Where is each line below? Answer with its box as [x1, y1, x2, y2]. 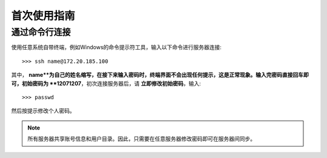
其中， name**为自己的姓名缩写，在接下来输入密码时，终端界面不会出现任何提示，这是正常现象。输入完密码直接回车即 [11, 71, 309, 79]
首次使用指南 [11, 9, 76, 22]
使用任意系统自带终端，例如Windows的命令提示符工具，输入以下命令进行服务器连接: [11, 44, 222, 51]
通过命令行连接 [11, 27, 71, 38]
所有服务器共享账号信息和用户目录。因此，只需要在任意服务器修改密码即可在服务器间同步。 [27, 135, 256, 142]
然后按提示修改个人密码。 [11, 107, 75, 114]
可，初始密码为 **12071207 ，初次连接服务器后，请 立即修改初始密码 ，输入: [11, 79, 201, 87]
